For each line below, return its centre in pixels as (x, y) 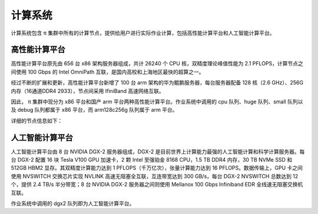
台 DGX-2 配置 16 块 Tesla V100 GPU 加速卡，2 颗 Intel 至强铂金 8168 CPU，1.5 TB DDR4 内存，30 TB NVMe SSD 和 (152, 160)
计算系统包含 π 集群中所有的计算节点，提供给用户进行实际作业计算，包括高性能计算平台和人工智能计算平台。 (143, 33)
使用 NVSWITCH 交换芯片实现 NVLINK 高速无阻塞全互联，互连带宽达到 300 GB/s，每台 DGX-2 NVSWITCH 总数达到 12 (155, 176)
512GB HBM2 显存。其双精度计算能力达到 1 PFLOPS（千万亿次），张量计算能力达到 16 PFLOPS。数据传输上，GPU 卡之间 (157, 168)
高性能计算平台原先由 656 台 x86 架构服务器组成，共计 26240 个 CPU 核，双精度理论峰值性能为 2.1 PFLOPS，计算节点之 (157, 63)
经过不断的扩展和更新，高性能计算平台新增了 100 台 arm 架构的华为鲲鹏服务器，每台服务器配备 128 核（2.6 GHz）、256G (157, 83)
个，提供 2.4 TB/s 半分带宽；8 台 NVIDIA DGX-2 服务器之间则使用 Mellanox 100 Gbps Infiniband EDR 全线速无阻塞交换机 (157, 185)
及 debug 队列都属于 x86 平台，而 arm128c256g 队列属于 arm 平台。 (94, 110)
